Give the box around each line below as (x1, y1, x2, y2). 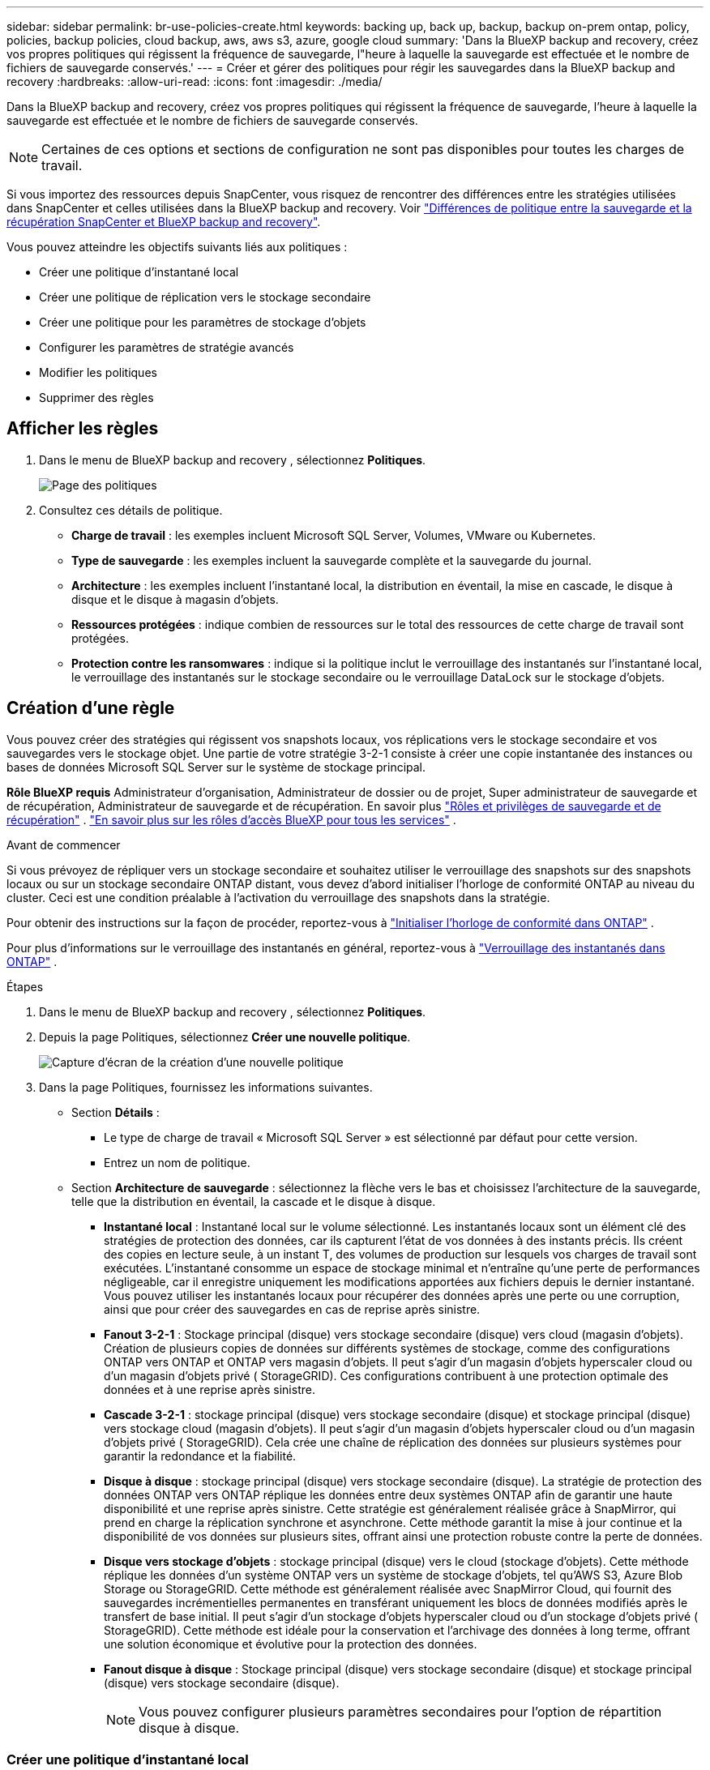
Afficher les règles (6, 418, 159, 439)
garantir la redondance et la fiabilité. (104, 1448, 297, 1463)
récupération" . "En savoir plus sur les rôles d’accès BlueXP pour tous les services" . (6, 812, 456, 827)
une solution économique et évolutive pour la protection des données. (104, 1636, 477, 1651)
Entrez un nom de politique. (104, 1155, 250, 1169)
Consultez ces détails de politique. (39, 502, 223, 517)
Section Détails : (71, 1105, 160, 1119)
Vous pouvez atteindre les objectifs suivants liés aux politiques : (6, 240, 348, 254)
